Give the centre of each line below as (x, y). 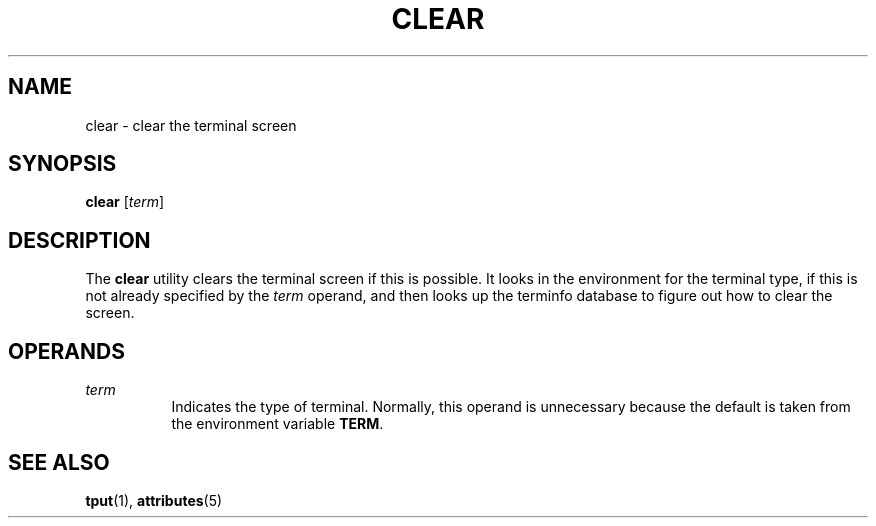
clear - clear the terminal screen (191, 125)
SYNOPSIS (62, 164)
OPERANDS (66, 351)
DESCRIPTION (79, 240)
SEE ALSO (59, 462)
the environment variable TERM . (277, 424)
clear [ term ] (125, 202)
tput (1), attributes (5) (154, 500)
